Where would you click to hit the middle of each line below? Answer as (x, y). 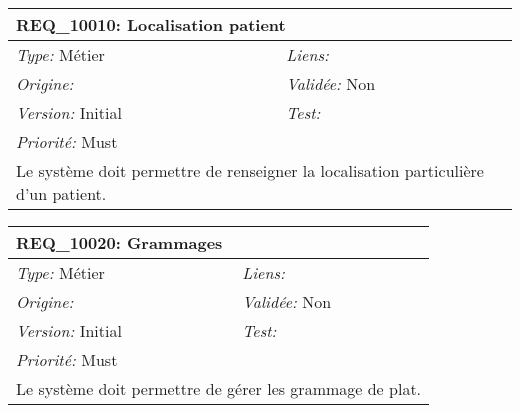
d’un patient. (61, 193)
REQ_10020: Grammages (119, 242)
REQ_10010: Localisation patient (151, 24)
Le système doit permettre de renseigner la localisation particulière (250, 170)
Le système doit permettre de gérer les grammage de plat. (219, 388)
